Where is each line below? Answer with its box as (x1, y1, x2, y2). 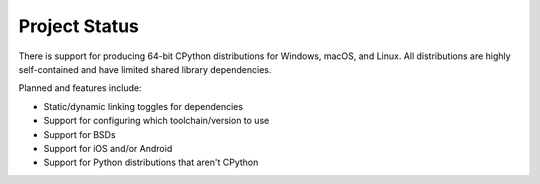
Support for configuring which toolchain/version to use (43, 115, 270, 127)
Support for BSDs (43, 128, 116, 140)
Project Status (18, 15, 140, 37)
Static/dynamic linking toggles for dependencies (43, 100, 244, 112)
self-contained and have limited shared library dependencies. (18, 63, 272, 75)
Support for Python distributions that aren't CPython (43, 156, 259, 169)
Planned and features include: (18, 82, 142, 94)
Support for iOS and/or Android (43, 142, 173, 154)
